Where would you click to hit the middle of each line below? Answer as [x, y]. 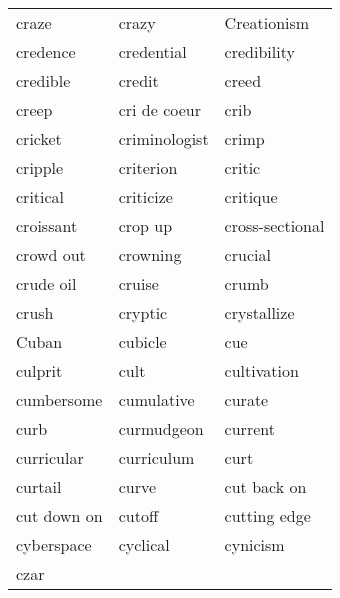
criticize [145, 196]
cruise [138, 283]
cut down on [59, 515]
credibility [259, 51]
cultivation [261, 370]
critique [251, 196]
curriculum [156, 457]
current [249, 428]
